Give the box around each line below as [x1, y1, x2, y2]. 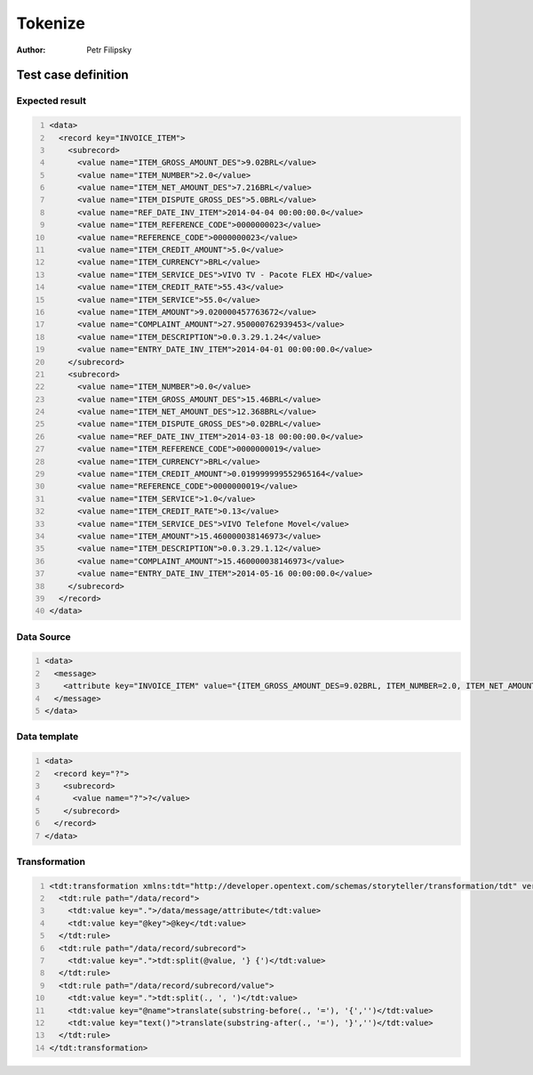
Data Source [16, 630, 71, 643]
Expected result [16, 94, 86, 107]
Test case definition [16, 68, 129, 83]
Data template [16, 731, 79, 743]
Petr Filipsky [86, 44, 132, 55]
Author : [16, 44, 46, 55]
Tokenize [16, 13, 86, 33]
